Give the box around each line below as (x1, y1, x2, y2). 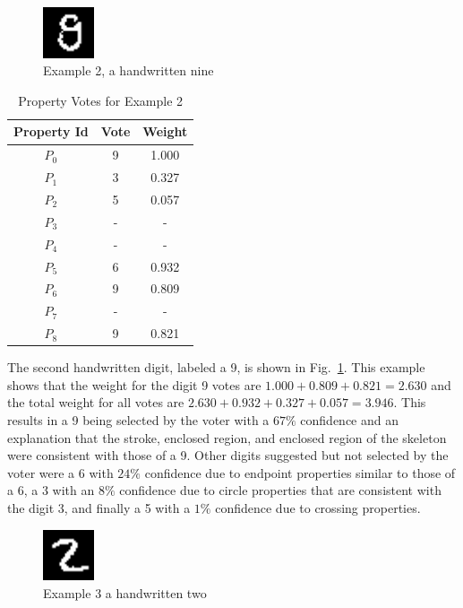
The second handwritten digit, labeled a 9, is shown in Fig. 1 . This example (7, 358, 425, 377)
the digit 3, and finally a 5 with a (7, 498, 191, 517)
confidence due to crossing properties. (215, 498, 421, 517)
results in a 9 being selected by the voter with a (7, 410, 270, 429)
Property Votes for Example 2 (18, 91, 184, 109)
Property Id (13, 122, 89, 141)
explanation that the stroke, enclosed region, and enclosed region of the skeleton (7, 428, 447, 447)
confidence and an (300, 410, 399, 429)
